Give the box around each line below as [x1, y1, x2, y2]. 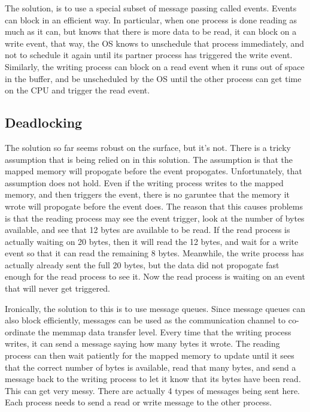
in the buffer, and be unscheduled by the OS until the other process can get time [5, 72, 302, 84]
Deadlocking [5, 113, 83, 132]
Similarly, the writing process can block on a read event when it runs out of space [5, 60, 305, 72]
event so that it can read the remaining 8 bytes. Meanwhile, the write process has [5, 247, 304, 259]
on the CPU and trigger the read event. [5, 84, 150, 96]
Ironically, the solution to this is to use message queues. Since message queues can [5, 302, 306, 314]
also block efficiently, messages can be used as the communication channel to [5, 314, 285, 326]
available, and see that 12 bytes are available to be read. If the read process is [5, 223, 290, 236]
